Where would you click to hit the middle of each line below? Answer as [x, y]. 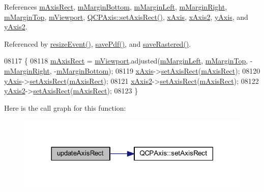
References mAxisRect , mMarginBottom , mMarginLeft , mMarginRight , [116, 7]
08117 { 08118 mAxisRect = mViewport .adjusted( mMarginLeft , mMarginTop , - [128, 61]
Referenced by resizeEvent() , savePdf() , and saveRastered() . [98, 43]
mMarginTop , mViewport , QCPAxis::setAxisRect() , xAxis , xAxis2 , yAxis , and [126, 17]
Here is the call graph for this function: [65, 107]
